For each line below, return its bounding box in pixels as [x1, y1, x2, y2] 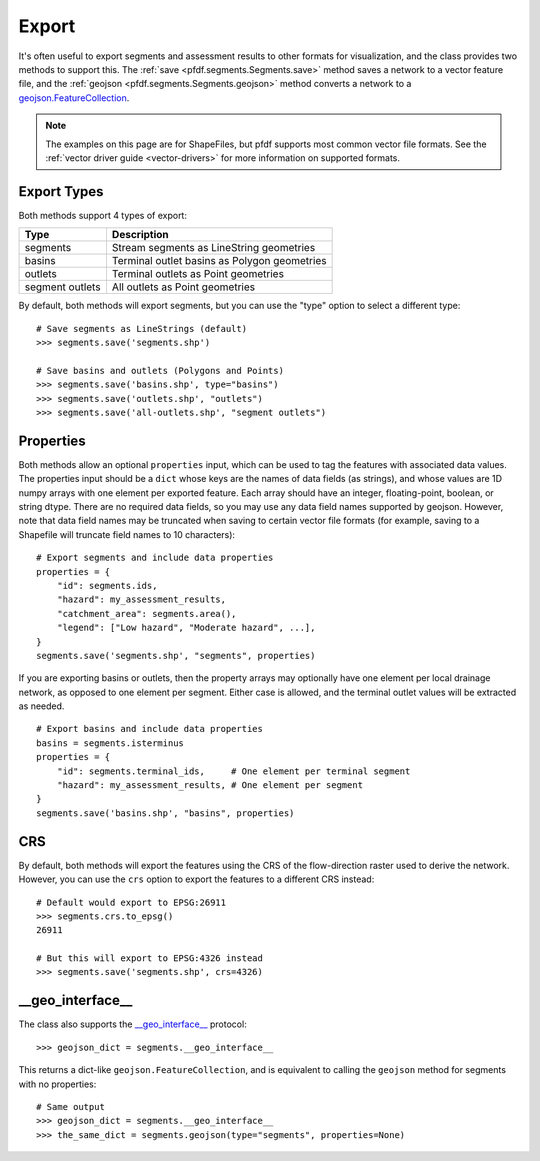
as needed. [18, 700, 65, 712]
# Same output [36, 1101, 105, 1112]
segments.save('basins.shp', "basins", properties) [36, 807, 295, 819]
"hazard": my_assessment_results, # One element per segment [56, 780, 364, 791]
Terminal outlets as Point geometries [111, 267, 285, 281]
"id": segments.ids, [56, 580, 158, 591]
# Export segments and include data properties [36, 552, 274, 564]
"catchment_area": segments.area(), [56, 608, 237, 619]
